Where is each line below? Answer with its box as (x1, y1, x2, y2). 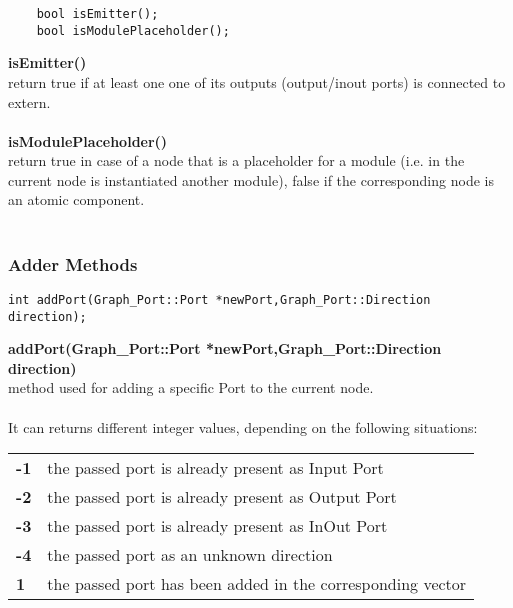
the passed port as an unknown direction (47, 543, 333, 567)
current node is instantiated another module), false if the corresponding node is (8, 169, 494, 190)
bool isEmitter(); (36, 7, 159, 21)
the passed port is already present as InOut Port (47, 514, 388, 538)
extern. (8, 91, 51, 112)
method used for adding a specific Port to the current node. (8, 377, 374, 398)
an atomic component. (8, 189, 145, 210)
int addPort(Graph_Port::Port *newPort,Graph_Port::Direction (8, 292, 431, 307)
